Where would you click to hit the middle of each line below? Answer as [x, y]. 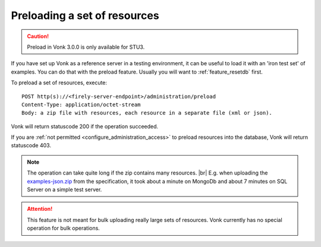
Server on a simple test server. [64, 189]
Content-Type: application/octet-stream [81, 104]
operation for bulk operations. [64, 228]
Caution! [38, 36]
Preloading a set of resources [85, 15]
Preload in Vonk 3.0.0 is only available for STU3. [86, 47]
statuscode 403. [31, 145]
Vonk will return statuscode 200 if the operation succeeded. [85, 126]
